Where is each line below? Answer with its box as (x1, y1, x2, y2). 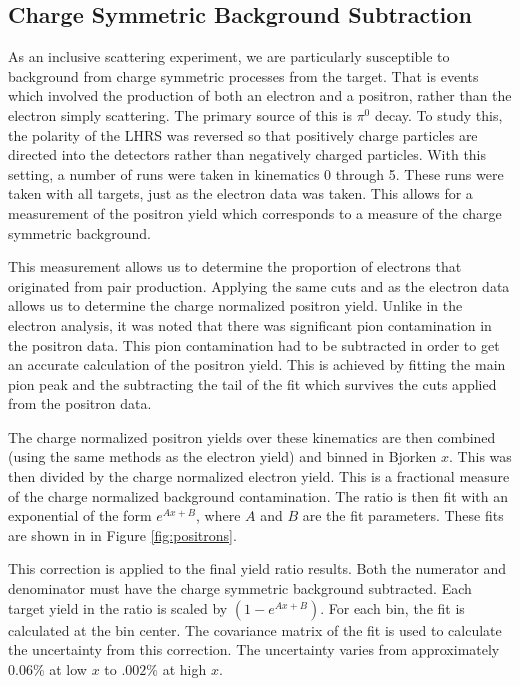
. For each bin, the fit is (320, 597, 465, 618)
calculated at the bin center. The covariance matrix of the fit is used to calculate (8, 619, 502, 640)
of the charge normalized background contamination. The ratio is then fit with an (8, 485, 508, 506)
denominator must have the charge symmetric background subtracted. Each (8, 578, 472, 599)
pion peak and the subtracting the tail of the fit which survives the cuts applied (8, 373, 497, 394)
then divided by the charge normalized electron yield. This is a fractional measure (8, 466, 510, 487)
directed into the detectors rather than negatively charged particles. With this (8, 144, 487, 165)
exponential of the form (8, 505, 152, 526)
